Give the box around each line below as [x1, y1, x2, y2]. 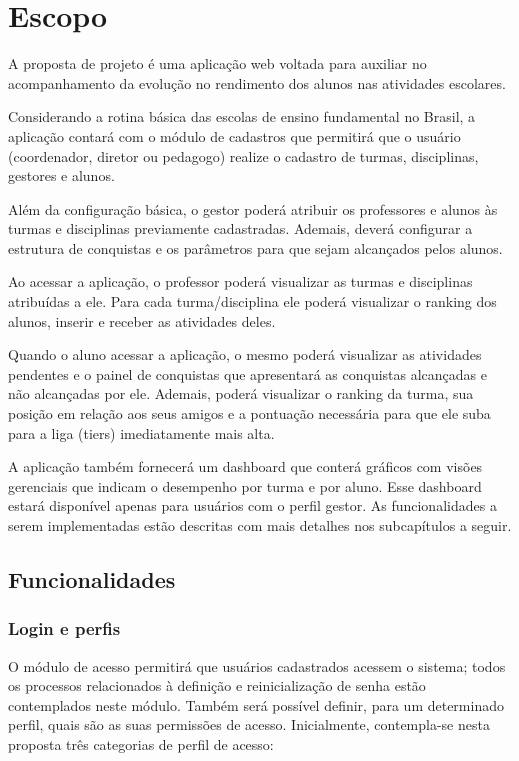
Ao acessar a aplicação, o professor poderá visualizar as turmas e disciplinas [8, 271, 473, 292]
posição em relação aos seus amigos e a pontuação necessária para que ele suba [8, 403, 491, 424]
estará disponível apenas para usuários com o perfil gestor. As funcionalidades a [8, 495, 497, 516]
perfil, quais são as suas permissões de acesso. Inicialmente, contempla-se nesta [8, 714, 490, 735]
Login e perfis [8, 616, 121, 641]
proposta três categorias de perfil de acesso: [8, 733, 274, 754]
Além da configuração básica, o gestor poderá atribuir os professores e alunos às [8, 198, 498, 219]
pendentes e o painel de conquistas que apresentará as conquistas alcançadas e [8, 363, 487, 384]
